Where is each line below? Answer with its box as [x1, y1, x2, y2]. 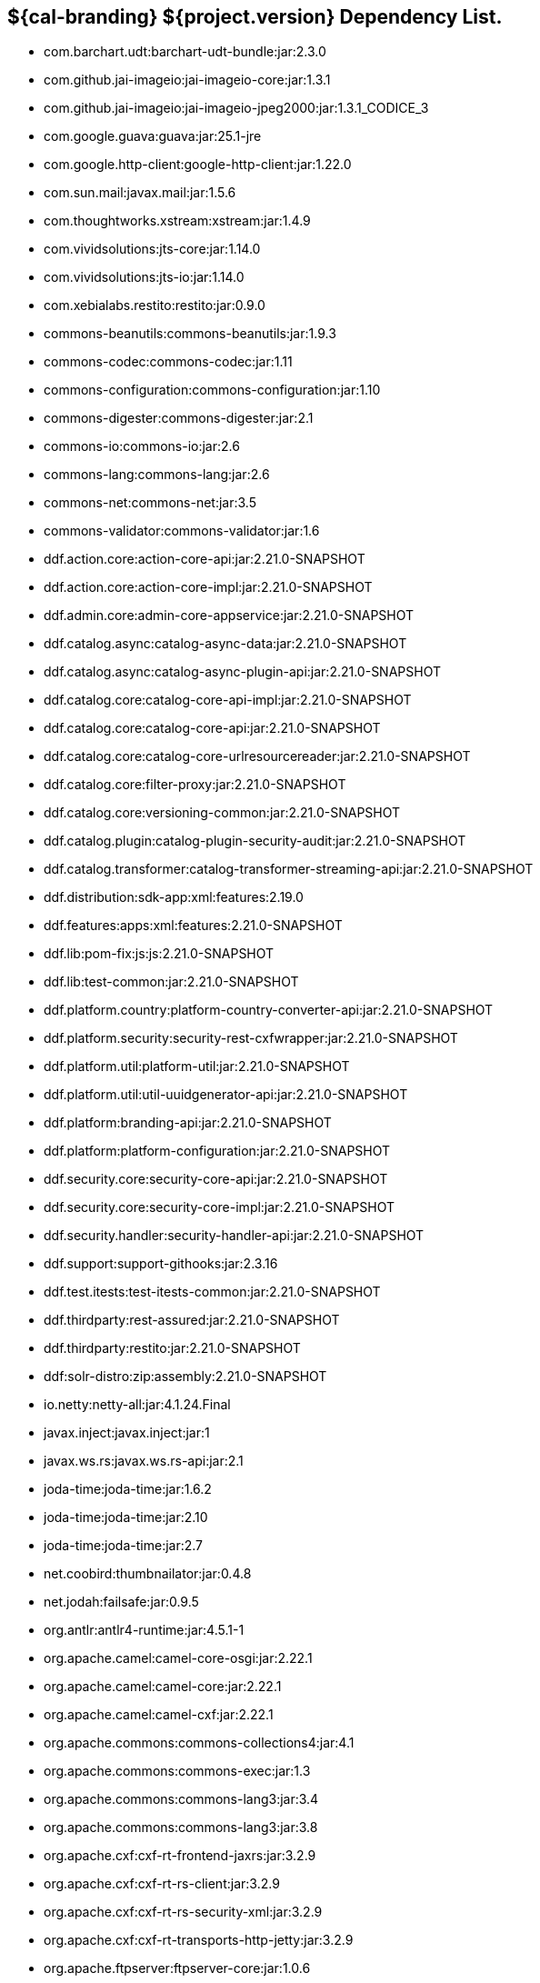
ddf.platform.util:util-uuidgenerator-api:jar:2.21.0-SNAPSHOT [44, 1087, 408, 1103]
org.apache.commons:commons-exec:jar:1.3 [44, 1763, 311, 1779]
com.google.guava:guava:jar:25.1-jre [44, 128, 262, 145]
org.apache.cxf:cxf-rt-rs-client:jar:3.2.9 [44, 1876, 280, 1892]
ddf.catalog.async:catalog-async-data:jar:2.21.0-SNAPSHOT [44, 636, 407, 652]
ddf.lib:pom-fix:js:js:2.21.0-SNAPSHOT [44, 946, 275, 962]
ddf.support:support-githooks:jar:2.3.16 [44, 1256, 278, 1272]
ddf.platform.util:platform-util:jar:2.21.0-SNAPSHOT [44, 1058, 350, 1075]
